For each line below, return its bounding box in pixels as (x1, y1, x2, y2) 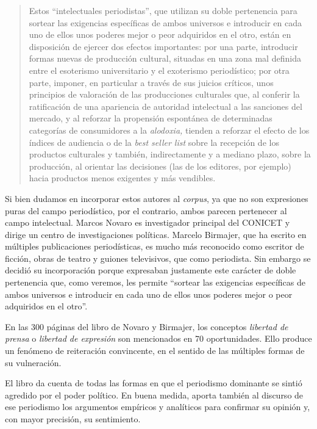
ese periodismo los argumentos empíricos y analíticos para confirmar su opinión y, (5, 400, 310, 413)
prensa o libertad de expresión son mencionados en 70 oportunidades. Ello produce (5, 332, 312, 345)
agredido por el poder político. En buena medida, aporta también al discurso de (5, 388, 304, 401)
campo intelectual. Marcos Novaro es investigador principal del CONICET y (5, 216, 290, 229)
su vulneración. (5, 356, 62, 369)
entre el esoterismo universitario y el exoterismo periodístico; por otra (29, 63, 290, 76)
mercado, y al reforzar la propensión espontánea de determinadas (29, 112, 272, 124)
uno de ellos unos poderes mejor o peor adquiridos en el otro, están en (29, 28, 291, 41)
